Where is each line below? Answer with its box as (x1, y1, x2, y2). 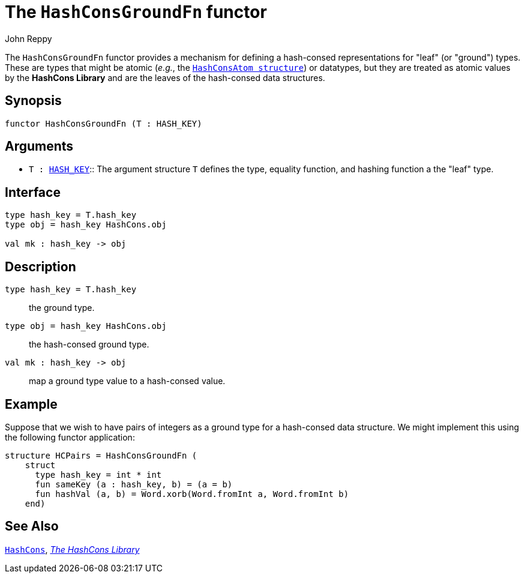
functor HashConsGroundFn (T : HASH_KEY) (5, 118, 202, 128)
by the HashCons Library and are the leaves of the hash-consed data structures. (5, 72, 325, 83)
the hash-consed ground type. (29, 339, 149, 350)
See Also (5, 519, 59, 534)
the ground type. (29, 303, 95, 313)
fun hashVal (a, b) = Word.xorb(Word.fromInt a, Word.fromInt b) (35, 489, 349, 499)
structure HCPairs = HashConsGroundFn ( (5, 450, 197, 460)
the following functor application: (5, 432, 135, 442)
